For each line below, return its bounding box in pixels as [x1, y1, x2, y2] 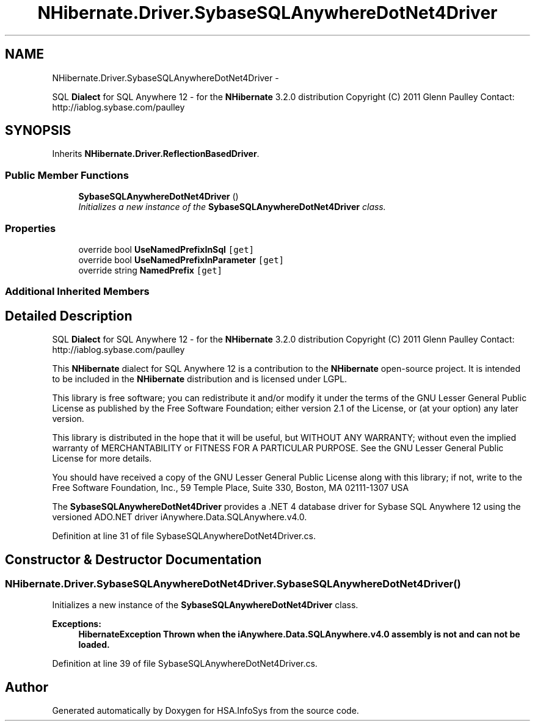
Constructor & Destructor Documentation [5, 551, 262, 567]
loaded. [78, 639, 110, 650]
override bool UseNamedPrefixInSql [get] [78, 244, 254, 255]
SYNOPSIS [5, 123, 71, 139]
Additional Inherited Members [5, 285, 150, 298]
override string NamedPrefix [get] [78, 264, 223, 275]
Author [5, 679, 48, 695]
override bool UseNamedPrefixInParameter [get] [78, 254, 285, 265]
